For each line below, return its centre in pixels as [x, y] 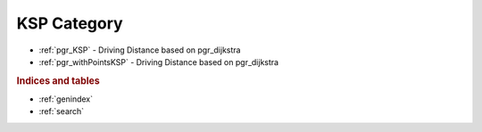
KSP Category [70, 23]
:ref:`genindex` [66, 99]
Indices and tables [58, 80]
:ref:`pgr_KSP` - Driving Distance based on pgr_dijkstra [140, 50]
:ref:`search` [62, 111]
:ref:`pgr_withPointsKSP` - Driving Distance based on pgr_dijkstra [159, 62]
